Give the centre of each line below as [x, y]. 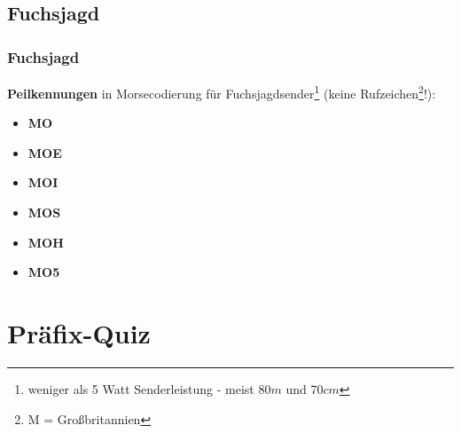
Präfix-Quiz [79, 333]
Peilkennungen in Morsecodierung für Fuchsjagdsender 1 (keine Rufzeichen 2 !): [222, 92]
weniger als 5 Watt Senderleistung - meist [141, 388]
